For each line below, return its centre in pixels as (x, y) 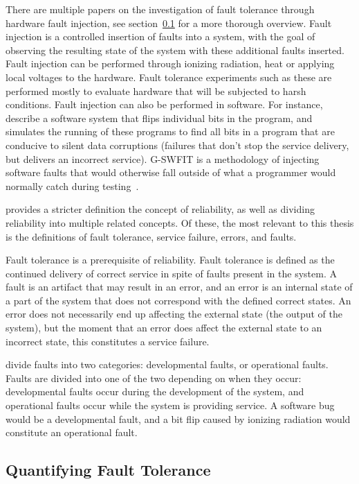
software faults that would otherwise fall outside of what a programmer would (171, 172)
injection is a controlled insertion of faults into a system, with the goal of (160, 36)
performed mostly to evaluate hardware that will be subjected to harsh (156, 90)
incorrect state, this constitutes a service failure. (108, 341)
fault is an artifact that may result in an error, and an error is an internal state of (179, 287)
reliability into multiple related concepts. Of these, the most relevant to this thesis (180, 222)
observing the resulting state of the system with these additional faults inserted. (175, 50)
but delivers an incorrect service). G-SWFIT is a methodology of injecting (163, 158)
